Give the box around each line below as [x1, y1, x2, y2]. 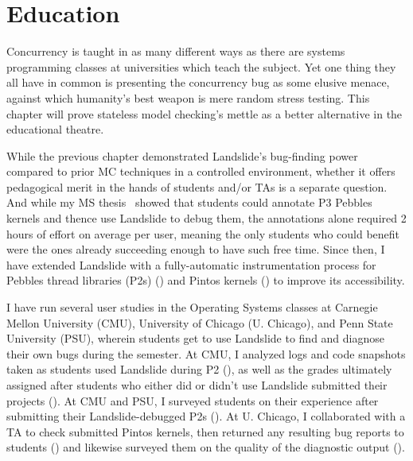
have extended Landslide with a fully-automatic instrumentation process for [6, 256, 376, 273]
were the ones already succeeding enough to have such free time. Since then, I [6, 241, 385, 258]
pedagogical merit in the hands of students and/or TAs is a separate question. [6, 178, 388, 195]
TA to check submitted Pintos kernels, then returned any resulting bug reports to [6, 423, 404, 440]
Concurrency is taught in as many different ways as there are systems [6, 43, 345, 60]
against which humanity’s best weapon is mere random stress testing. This [6, 89, 370, 106]
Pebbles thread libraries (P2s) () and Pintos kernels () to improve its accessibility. [6, 272, 405, 289]
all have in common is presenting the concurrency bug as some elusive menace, [6, 74, 390, 91]
